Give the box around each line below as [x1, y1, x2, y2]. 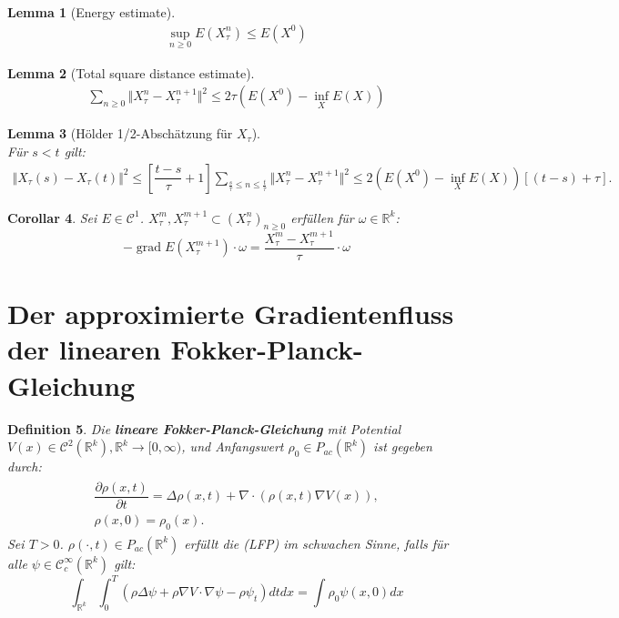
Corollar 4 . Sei [7, 208, 97, 227]
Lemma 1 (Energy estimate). [7, 3, 176, 21]
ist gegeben [373, 437, 432, 456]
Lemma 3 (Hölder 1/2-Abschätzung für [7, 124, 233, 143]
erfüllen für [290, 208, 354, 227]
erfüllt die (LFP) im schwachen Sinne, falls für [184, 533, 449, 552]
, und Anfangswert [181, 437, 284, 456]
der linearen [7, 330, 161, 368]
